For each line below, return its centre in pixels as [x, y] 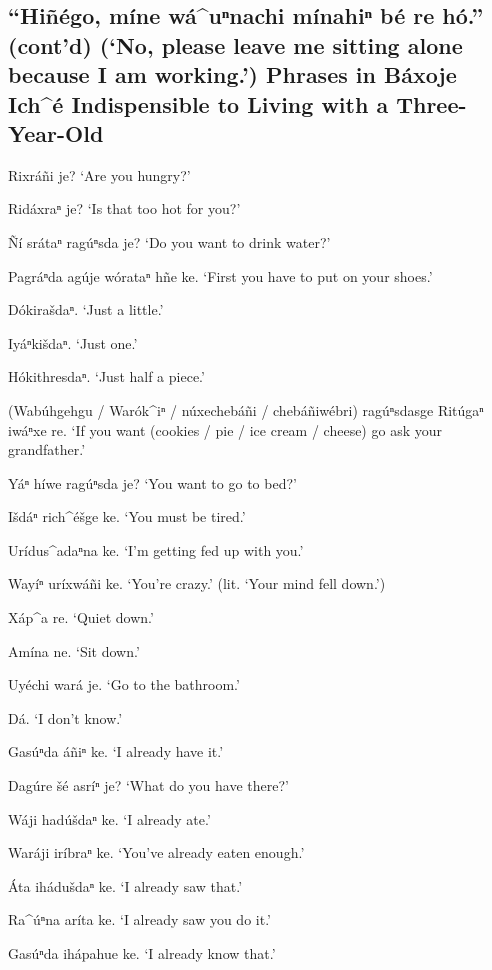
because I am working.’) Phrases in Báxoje [232, 74]
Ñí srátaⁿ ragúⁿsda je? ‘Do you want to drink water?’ [169, 241]
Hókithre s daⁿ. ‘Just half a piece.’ [106, 376]
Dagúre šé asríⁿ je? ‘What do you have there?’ [148, 785]
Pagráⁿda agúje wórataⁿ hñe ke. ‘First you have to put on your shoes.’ [220, 275]
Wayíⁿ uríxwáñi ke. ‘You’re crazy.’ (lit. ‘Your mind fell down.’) [197, 583]
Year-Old [56, 132]
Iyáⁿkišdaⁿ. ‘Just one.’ [73, 342]
